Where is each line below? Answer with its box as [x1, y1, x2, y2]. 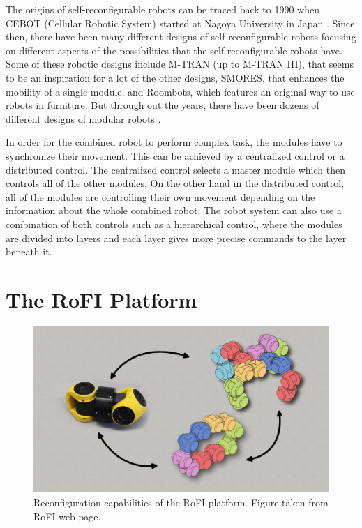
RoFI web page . [33, 508, 101, 523]
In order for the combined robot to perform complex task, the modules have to [6, 135, 342, 149]
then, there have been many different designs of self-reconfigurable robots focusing [6, 29, 356, 44]
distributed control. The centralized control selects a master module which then [6, 162, 345, 176]
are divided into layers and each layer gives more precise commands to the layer [6, 230, 347, 245]
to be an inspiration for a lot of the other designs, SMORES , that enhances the [6, 70, 345, 84]
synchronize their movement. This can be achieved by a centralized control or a [6, 148, 345, 163]
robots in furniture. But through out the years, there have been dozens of [6, 98, 319, 112]
